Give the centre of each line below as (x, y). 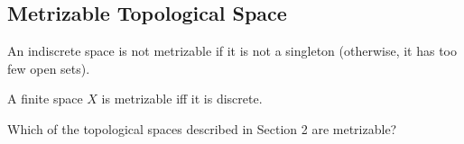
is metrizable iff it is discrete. (182, 99)
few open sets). (49, 68)
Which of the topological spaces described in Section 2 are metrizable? (202, 128)
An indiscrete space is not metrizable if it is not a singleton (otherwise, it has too (232, 51)
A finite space (45, 99)
